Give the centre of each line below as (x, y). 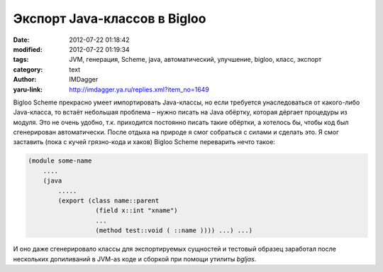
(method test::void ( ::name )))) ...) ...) (174, 230)
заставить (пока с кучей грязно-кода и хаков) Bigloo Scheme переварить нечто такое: (144, 142)
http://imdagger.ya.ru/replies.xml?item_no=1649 (139, 89)
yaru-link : (28, 89)
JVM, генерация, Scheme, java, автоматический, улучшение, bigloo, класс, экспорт (195, 60)
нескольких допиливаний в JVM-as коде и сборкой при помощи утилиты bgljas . (135, 259)
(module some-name (60, 161)
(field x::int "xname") (137, 211)
